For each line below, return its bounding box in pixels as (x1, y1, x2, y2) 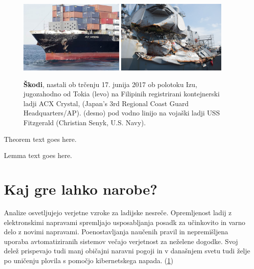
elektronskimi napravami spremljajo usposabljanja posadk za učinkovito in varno (4, 217, 246, 227)
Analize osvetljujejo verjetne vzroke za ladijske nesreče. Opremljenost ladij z (4, 207, 232, 217)
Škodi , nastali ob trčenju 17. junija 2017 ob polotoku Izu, (23, 79, 197, 89)
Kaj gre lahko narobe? (4, 179, 158, 199)
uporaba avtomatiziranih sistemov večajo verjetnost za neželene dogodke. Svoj (4, 236, 238, 246)
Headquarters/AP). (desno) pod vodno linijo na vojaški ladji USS (23, 108, 220, 118)
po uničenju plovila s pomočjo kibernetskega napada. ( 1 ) (4, 255, 173, 265)
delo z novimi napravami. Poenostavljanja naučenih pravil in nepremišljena (4, 226, 229, 237)
